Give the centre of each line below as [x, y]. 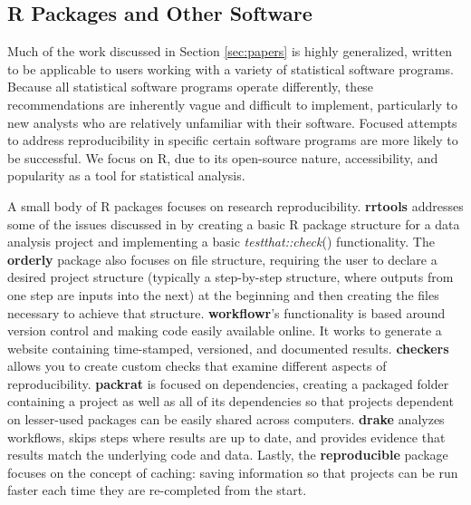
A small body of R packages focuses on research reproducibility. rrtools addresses [235, 205]
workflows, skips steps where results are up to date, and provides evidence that [226, 437]
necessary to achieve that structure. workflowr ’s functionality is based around [226, 312]
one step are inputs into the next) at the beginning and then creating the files [223, 294]
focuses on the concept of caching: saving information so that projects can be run [233, 472]
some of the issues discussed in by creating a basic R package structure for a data [234, 223]
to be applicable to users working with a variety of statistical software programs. [231, 68]
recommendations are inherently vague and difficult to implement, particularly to [232, 104]
